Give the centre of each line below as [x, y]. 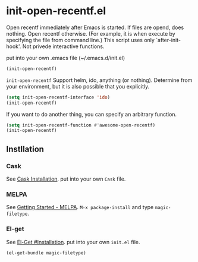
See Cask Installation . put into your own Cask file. [66, 179]
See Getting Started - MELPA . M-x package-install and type [80, 207]
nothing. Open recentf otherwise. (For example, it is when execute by [91, 33]
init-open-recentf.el [56, 11]
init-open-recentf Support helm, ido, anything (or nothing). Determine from [99, 80]
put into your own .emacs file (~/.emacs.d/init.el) [66, 58]
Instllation [25, 149]
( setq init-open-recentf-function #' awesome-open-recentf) [81, 125]
